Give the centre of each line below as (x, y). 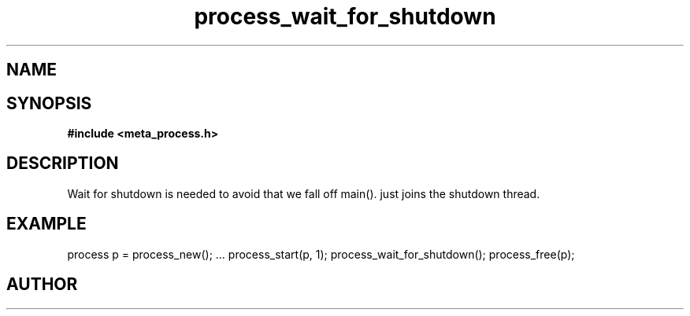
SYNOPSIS (49, 103)
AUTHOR (42, 285)
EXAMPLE (46, 224)
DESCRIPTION (63, 164)
